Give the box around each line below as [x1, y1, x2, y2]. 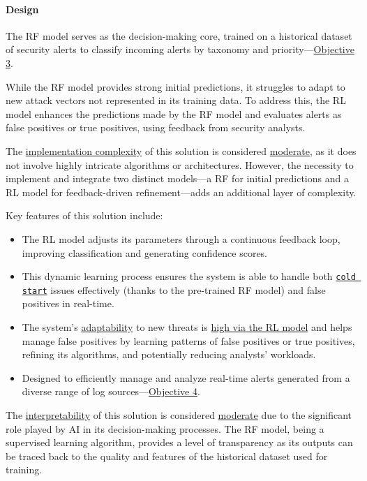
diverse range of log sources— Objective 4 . [22, 384, 200, 399]
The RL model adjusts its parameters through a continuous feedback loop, [22, 231, 340, 246]
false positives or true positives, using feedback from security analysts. [6, 120, 306, 135]
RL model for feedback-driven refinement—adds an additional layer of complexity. [6, 184, 357, 199]
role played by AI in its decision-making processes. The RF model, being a [6, 421, 324, 436]
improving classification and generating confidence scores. [22, 245, 267, 260]
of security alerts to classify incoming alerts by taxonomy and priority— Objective [6, 42, 354, 57]
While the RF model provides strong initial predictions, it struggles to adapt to [6, 79, 345, 94]
